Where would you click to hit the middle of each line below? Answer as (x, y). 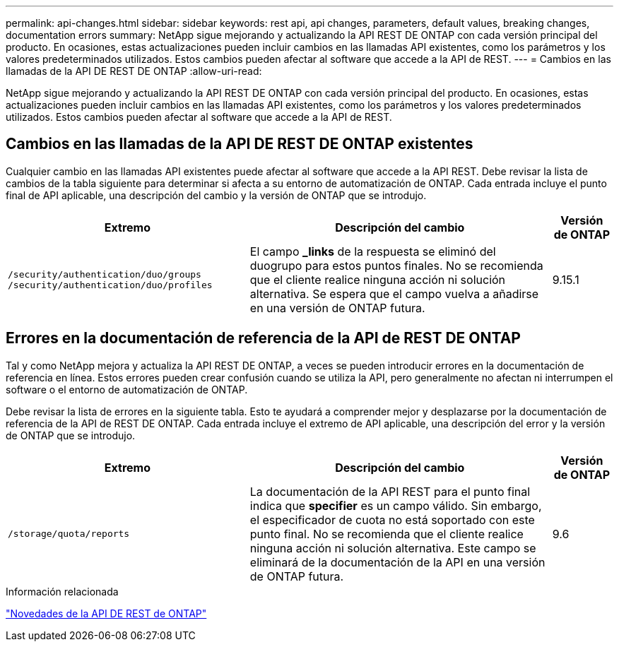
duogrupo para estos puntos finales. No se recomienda (396, 265)
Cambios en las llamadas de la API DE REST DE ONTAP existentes (240, 144)
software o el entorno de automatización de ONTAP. (127, 389)
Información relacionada (62, 591)
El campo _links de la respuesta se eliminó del (373, 251)
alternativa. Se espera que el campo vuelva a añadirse (394, 293)
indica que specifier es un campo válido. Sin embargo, (396, 505)
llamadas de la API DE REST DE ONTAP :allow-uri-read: (134, 71)
